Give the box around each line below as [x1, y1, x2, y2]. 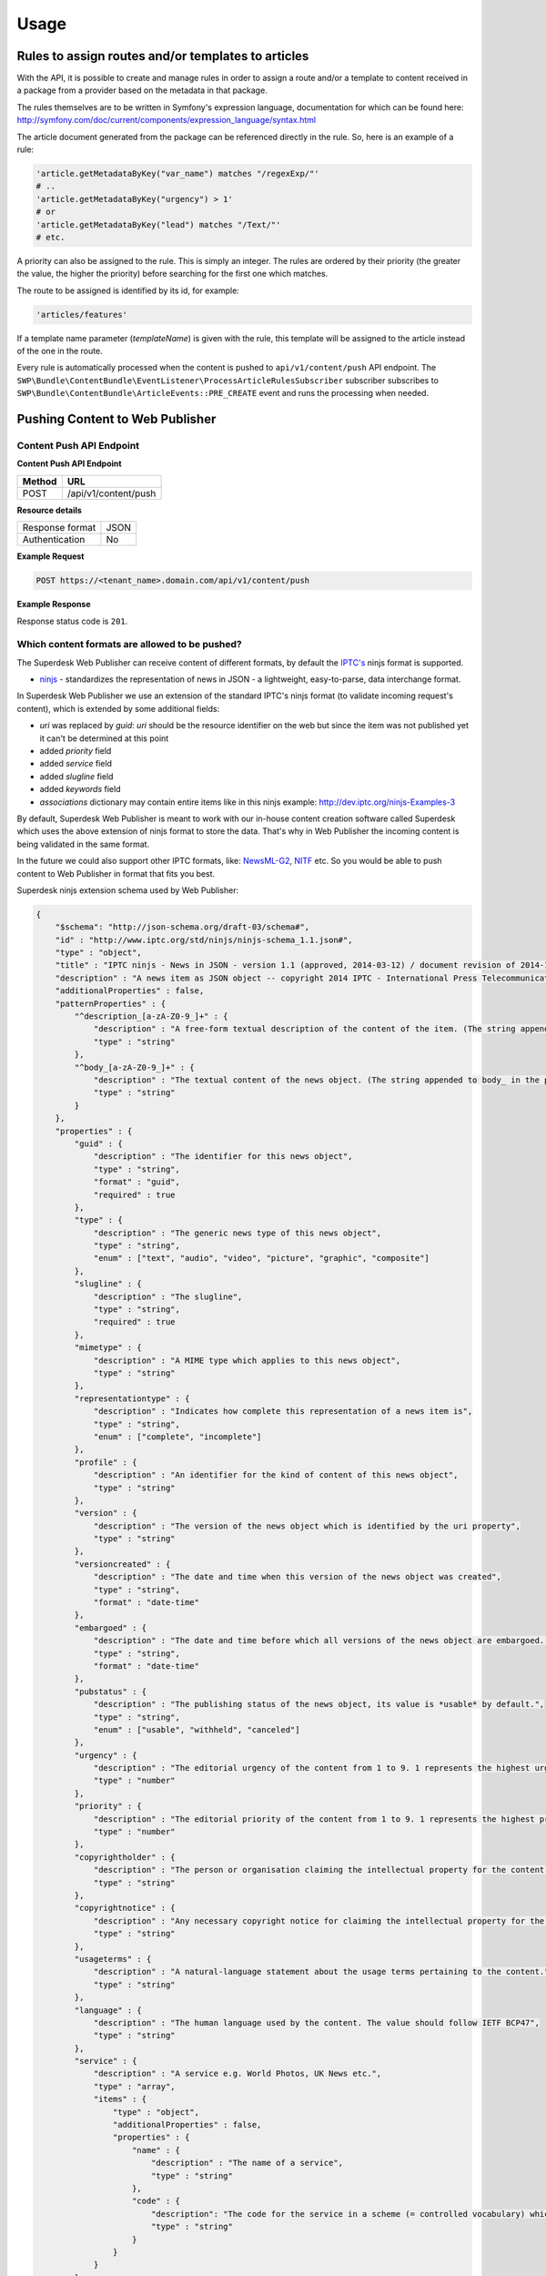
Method [22, 474, 57, 487]
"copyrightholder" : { [74, 1852, 177, 1862]
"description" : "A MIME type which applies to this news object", [93, 1355, 401, 1366]
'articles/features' [35, 310, 127, 320]
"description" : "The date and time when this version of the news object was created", [93, 1571, 502, 1582]
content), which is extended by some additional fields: [16, 703, 220, 714]
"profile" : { [74, 1457, 137, 1468]
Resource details [16, 504, 82, 515]
